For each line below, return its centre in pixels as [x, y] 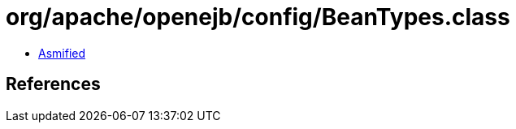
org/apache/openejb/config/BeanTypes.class [258, 17]
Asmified [62, 53]
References [53, 84]
